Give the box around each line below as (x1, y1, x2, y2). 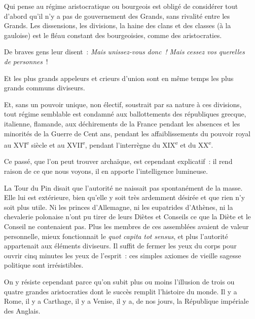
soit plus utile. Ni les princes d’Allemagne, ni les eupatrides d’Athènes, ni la (4, 201, 233, 212)
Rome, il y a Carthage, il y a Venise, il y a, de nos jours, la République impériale (4, 296, 249, 306)
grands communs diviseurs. (4, 82, 85, 93)
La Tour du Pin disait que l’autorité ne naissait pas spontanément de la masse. (4, 182, 243, 193)
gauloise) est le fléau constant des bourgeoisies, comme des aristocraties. (4, 30, 222, 40)
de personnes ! (4, 56, 48, 66)
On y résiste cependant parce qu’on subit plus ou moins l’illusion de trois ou (4, 276, 235, 286)
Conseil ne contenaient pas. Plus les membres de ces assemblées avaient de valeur (4, 221, 249, 231)
